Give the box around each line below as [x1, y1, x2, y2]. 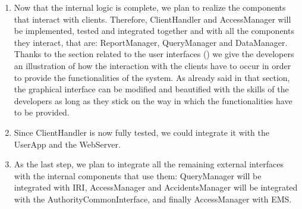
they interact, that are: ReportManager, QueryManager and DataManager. [14, 36, 288, 48]
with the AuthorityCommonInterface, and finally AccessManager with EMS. [14, 192, 292, 205]
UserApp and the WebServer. [14, 138, 121, 150]
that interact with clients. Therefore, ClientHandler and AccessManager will [14, 13, 291, 25]
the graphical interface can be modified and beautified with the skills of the [14, 83, 289, 95]
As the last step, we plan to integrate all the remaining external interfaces [14, 158, 284, 170]
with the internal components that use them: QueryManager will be [14, 169, 262, 182]
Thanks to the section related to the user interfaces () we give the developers [14, 48, 294, 60]
